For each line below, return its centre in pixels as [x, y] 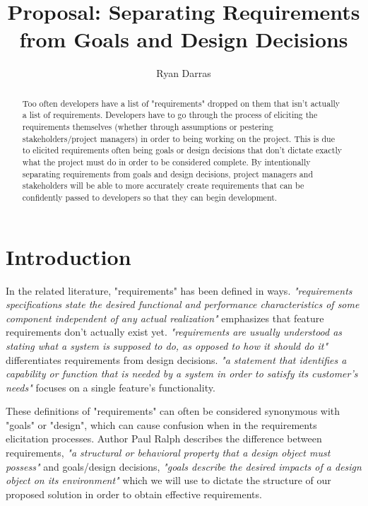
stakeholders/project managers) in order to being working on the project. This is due [178, 138]
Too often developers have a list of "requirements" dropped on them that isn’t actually [181, 103]
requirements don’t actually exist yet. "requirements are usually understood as [174, 332]
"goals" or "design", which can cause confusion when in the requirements [161, 424]
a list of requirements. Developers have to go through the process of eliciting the [170, 115]
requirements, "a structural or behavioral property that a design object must [168, 453]
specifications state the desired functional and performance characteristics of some [183, 304]
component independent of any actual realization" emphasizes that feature [165, 318]
